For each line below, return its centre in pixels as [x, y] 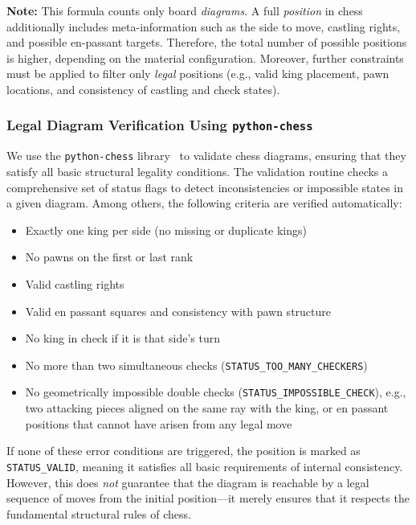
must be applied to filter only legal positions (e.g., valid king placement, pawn [198, 74]
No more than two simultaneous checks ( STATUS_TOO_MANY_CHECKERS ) [196, 365]
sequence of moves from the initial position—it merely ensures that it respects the [208, 498]
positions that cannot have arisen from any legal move [159, 423]
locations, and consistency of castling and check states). [143, 89]
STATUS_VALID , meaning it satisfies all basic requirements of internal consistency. [205, 466]
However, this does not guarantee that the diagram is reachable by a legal [188, 482]
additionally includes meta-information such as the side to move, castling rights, [204, 26]
